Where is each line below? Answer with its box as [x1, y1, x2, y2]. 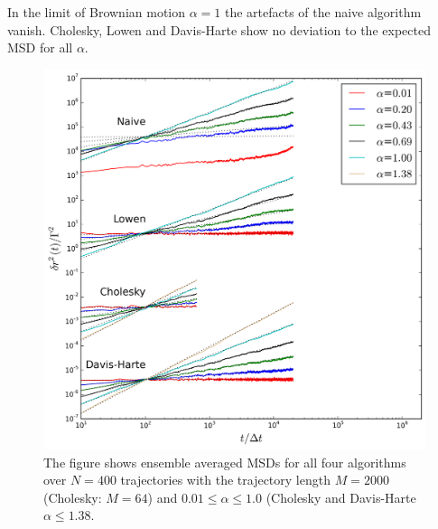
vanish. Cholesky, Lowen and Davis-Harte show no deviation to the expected [7, 20, 431, 39]
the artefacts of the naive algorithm [224, 3, 422, 21]
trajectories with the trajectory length [120, 470, 331, 489]
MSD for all [7, 38, 73, 57]
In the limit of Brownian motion [7, 3, 186, 21]
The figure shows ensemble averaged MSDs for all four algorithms [43, 452, 406, 471]
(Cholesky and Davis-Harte [266, 487, 416, 506]
